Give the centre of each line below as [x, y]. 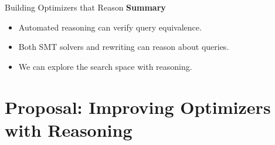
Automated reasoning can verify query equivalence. [110, 27]
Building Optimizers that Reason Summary [85, 7]
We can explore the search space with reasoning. [105, 66]
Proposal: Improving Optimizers [138, 107]
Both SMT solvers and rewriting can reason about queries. [124, 47]
